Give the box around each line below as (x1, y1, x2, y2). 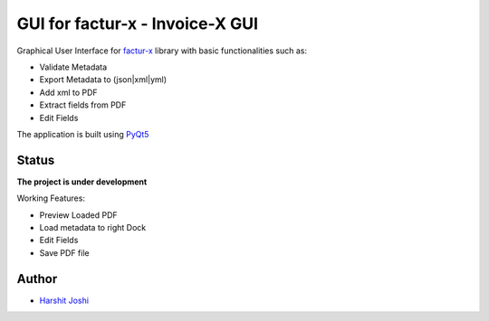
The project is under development (16, 176, 148, 187)
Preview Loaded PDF (39, 209, 118, 221)
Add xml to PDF (39, 87, 99, 98)
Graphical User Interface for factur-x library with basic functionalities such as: (16, 45, 308, 56)
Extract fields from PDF (39, 99, 127, 110)
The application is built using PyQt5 (16, 128, 149, 139)
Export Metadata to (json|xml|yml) (39, 74, 168, 85)
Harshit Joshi (39, 295, 90, 306)
